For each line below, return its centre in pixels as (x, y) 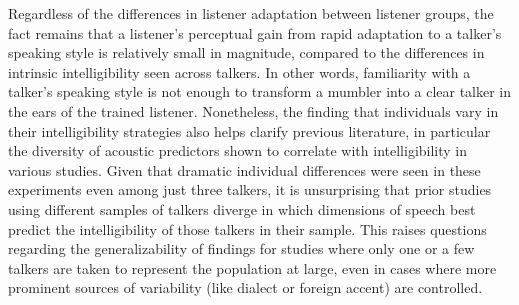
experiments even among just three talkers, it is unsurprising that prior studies (250, 189)
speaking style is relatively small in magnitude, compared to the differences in (246, 52)
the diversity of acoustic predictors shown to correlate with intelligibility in (238, 150)
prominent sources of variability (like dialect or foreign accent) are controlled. (245, 287)
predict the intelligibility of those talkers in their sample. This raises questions (247, 228)
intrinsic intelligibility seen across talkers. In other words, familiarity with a (239, 71)
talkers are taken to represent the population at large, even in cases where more (252, 267)
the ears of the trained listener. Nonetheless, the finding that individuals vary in (253, 110)
